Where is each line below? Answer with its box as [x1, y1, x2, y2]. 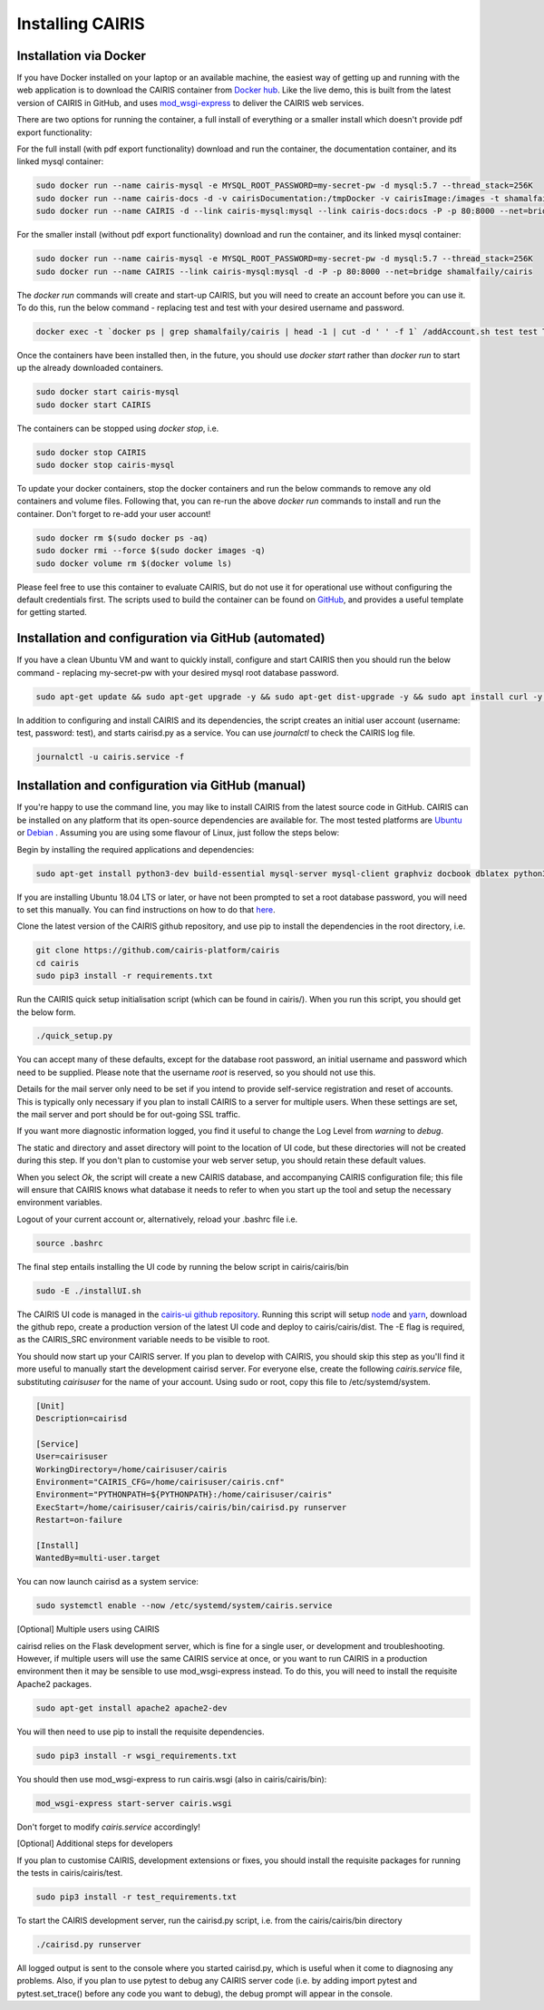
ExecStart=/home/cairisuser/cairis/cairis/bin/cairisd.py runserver [35, 1502, 347, 1512]
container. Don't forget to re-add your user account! [16, 508, 211, 519]
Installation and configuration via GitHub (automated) [16, 630, 325, 646]
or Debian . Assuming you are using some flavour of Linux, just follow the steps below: [16, 827, 340, 838]
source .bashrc [35, 1238, 103, 1248]
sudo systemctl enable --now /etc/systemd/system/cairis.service [35, 1601, 333, 1611]
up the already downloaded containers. [16, 363, 163, 374]
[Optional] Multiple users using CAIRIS [16, 1624, 160, 1634]
